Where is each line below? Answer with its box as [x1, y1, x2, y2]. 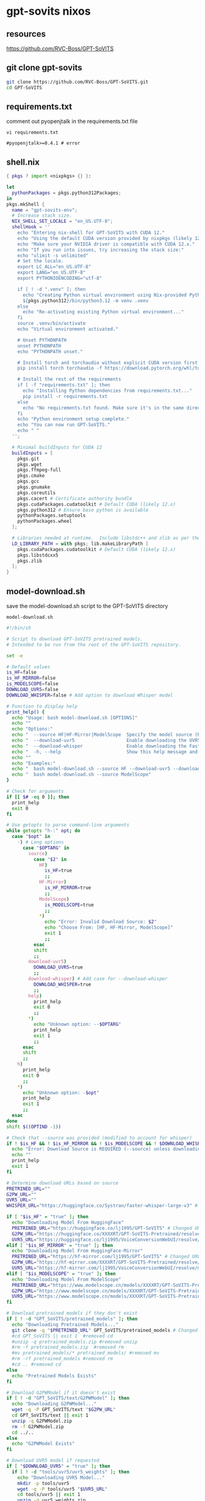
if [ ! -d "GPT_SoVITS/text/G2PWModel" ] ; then [6, 1395, 130, 1401]
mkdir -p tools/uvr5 [17, 1480, 70, 1486]
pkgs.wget [17, 461, 43, 468]
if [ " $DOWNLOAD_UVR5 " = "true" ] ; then [6, 1463, 111, 1469]
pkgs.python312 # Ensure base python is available [17, 507, 149, 513]
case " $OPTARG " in [22, 845, 70, 851]
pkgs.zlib [17, 558, 43, 564]
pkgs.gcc [17, 479, 40, 485]
